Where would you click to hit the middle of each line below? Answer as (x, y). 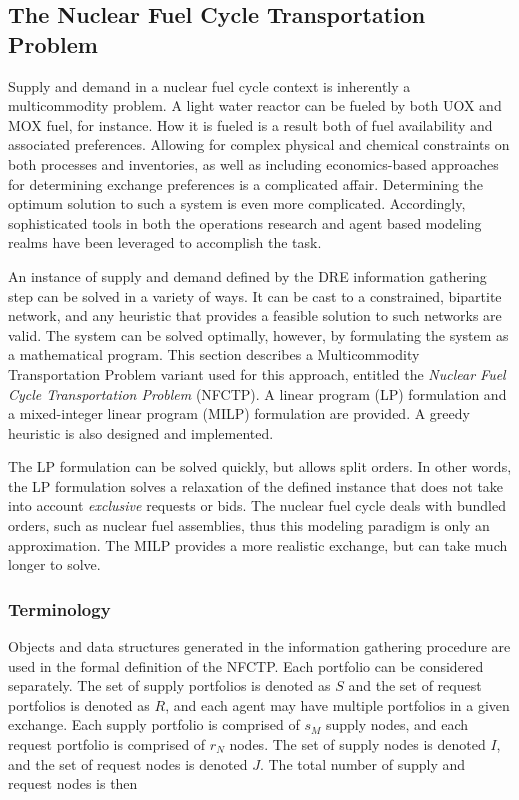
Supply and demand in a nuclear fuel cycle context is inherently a (209, 85)
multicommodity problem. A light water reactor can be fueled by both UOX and (255, 105)
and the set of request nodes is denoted (128, 763)
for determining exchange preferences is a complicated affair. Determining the (246, 183)
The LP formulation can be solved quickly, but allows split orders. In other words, (260, 466)
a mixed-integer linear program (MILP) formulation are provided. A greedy (239, 413)
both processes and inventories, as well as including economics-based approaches (253, 163)
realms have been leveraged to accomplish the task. (165, 242)
